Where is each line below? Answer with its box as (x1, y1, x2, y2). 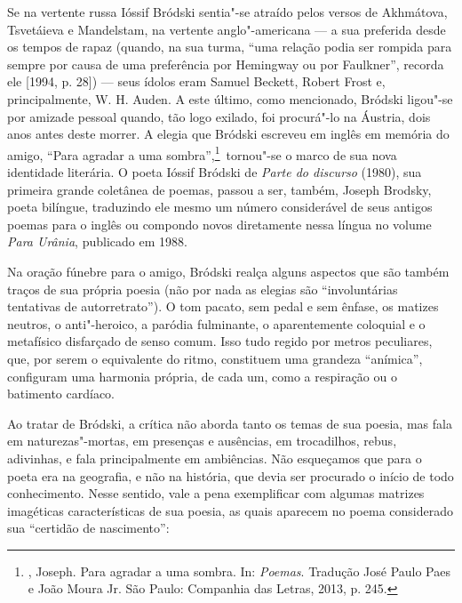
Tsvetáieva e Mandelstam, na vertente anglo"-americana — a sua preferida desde (7, 20, 446, 38)
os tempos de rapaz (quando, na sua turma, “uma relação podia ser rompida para (7, 37, 452, 56)
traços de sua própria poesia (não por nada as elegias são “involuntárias (7, 279, 398, 298)
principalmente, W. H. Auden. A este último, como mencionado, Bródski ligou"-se (7, 89, 453, 108)
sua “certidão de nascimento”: (7, 519, 170, 537)
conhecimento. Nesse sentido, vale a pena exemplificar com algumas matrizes (7, 484, 425, 502)
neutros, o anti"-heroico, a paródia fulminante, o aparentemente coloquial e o (7, 314, 426, 333)
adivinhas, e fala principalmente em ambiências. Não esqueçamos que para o (7, 448, 422, 467)
